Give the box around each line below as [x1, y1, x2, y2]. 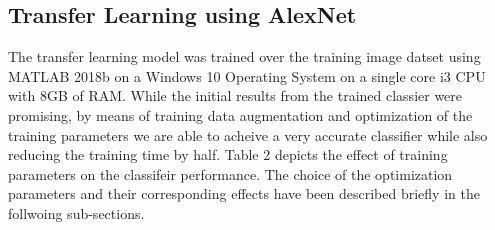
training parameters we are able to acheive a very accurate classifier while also [8, 124, 488, 145]
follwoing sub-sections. [8, 202, 145, 223]
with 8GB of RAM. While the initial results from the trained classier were [8, 85, 463, 106]
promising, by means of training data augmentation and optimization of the [8, 104, 473, 125]
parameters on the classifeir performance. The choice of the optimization [8, 163, 453, 184]
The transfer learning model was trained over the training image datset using [8, 46, 481, 67]
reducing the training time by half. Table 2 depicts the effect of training [8, 144, 448, 165]
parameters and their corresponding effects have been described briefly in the [8, 183, 480, 204]
